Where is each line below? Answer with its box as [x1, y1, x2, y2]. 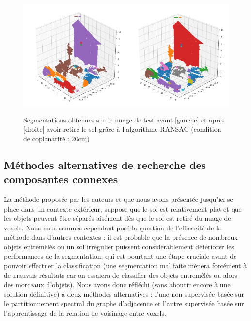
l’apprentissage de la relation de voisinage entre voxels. [4, 308, 166, 318]
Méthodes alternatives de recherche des [4, 157, 206, 172]
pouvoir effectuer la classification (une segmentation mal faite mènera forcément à [4, 260, 247, 271]
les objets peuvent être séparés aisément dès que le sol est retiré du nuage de [4, 213, 231, 223]
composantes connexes [4, 171, 118, 186]
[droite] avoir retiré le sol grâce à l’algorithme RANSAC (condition [23, 124, 221, 134]
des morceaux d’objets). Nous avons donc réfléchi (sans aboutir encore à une [4, 279, 231, 290]
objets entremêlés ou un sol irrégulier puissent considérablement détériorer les [4, 241, 234, 251]
